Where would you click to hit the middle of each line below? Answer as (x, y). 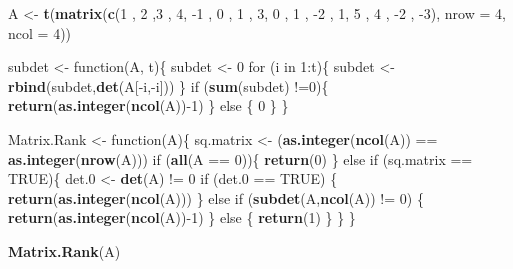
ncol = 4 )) (40, 32)
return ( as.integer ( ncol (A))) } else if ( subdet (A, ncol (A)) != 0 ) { (216, 197)
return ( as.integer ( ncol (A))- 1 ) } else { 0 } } (148, 105)
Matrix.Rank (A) (64, 250)
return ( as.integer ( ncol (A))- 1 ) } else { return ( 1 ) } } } (182, 217)
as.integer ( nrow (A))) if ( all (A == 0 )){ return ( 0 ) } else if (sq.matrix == (240, 158)
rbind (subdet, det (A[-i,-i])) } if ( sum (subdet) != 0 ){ (168, 85)
